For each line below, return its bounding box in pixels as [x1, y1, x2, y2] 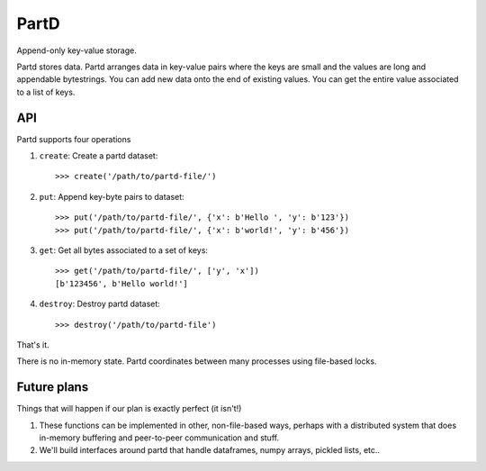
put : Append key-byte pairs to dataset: [39, 191, 184, 202]
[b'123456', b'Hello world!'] [55, 278, 189, 288]
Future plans [16, 379, 89, 395]
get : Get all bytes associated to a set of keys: [39, 244, 209, 256]
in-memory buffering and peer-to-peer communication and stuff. [39, 432, 279, 443]
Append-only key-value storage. [16, 45, 137, 56]
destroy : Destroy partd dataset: [39, 298, 161, 310]
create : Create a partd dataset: [39, 150, 158, 161]
